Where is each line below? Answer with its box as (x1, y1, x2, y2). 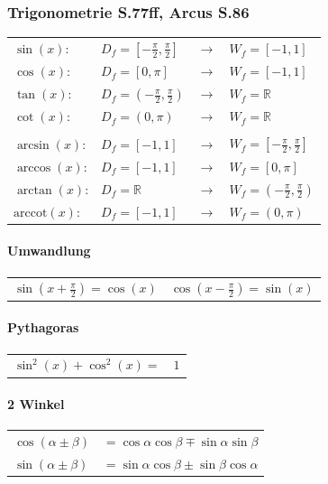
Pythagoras (7, 318, 79, 337)
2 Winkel (7, 395, 65, 414)
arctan (16, 183, 52, 197)
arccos (16, 161, 51, 174)
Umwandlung (7, 241, 91, 260)
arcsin (16, 138, 50, 152)
